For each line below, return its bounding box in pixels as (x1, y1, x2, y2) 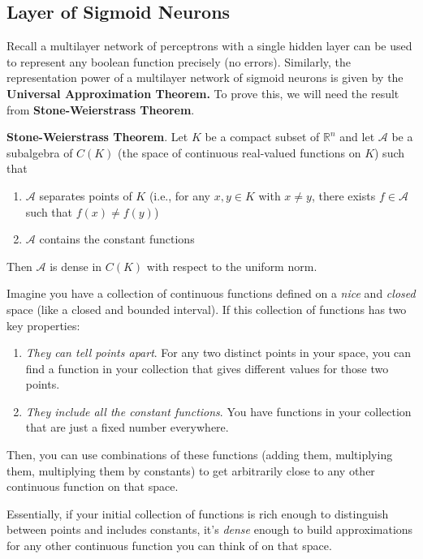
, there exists (311, 187, 376, 204)
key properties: (6, 316, 80, 333)
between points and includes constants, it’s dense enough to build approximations (6, 521, 413, 538)
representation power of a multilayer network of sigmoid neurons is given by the (6, 69, 404, 86)
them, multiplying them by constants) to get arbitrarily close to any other (6, 462, 375, 479)
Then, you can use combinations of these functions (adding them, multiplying (6, 446, 393, 463)
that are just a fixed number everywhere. (25, 419, 229, 436)
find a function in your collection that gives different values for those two (25, 359, 389, 376)
